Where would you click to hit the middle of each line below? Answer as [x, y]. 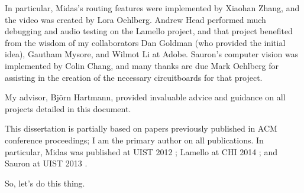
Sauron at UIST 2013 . [46, 163]
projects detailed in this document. [68, 108]
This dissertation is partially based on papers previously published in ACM [141, 128]
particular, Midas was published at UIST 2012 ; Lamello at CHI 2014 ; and [141, 151]
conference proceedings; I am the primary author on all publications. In [134, 140]
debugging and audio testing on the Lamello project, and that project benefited [149, 31]
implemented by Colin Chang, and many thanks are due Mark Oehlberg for [142, 65]
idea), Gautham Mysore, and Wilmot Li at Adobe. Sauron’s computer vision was [152, 54]
